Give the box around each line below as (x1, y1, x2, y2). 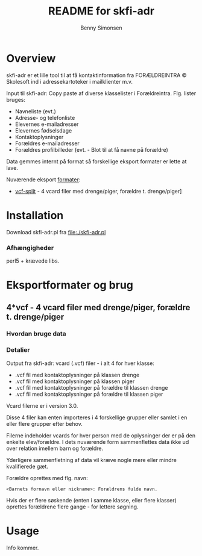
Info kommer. (6, 544, 39, 551)
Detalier (6, 346, 30, 354)
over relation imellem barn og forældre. (6, 445, 104, 452)
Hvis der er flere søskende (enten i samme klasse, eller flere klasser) (6, 496, 177, 504)
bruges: (6, 96, 26, 103)
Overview (6, 51, 56, 65)
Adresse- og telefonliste (14, 114, 75, 121)
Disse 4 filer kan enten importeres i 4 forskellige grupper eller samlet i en (6, 414, 188, 421)
